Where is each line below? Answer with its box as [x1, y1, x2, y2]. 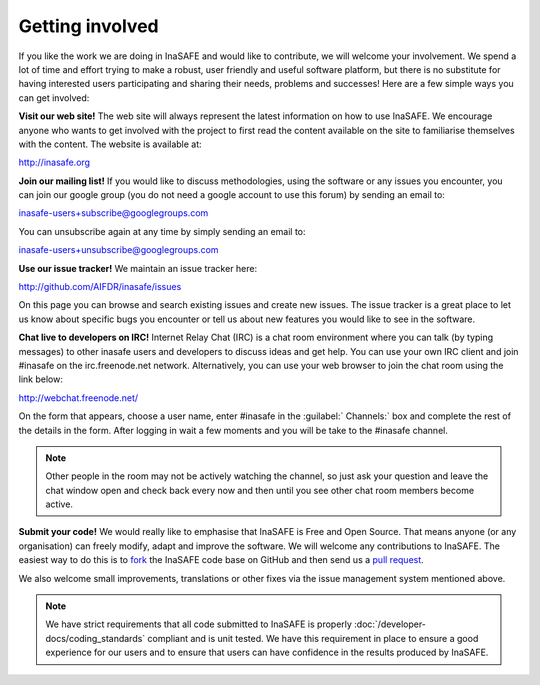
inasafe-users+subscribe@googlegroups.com [18, 207, 209, 219]
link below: [18, 373, 64, 385]
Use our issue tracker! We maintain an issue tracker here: [18, 262, 258, 274]
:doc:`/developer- [353, 618, 427, 630]
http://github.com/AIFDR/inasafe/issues [18, 281, 182, 293]
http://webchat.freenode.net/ [18, 391, 139, 404]
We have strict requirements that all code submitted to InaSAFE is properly [45, 618, 352, 630]
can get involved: [18, 91, 90, 104]
